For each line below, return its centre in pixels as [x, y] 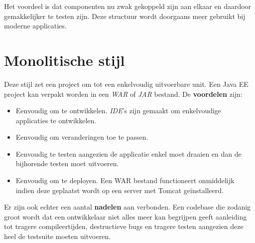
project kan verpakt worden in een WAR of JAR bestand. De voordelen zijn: [123, 94]
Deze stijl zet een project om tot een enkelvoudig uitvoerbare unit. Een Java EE [126, 84]
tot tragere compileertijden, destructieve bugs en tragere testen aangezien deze [124, 226]
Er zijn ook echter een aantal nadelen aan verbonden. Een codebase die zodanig [127, 207]
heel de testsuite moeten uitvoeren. [58, 236]
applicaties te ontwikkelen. [56, 120]
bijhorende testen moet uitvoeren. [67, 163]
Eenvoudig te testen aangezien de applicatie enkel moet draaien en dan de [128, 153]
